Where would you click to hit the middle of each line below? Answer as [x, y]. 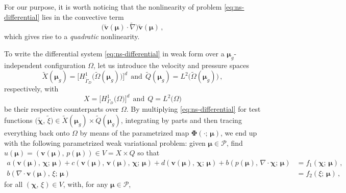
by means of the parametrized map [134, 132]
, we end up [239, 132]
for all [14, 184]
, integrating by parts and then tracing [181, 120]
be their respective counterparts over [61, 109]
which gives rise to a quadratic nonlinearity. [72, 36]
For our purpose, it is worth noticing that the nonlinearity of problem [113, 7]
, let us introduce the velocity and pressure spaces [171, 65]
